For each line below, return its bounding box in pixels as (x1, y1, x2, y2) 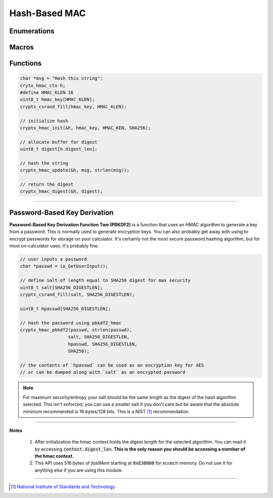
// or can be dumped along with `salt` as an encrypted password (20, 369, 186, 375)
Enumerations (9, 27, 55, 35)
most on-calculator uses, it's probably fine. (9, 243, 99, 249)
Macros (9, 43, 34, 52)
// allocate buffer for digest (20, 139, 98, 145)
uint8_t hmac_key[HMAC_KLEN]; (20, 96, 95, 103)
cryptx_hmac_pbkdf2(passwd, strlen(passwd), (20, 327, 132, 333)
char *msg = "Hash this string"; (20, 76, 103, 81)
